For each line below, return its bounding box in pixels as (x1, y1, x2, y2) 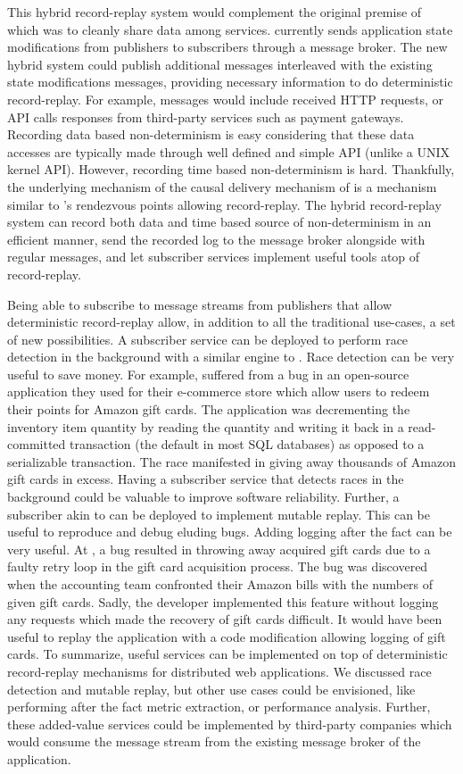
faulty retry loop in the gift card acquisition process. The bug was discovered (7, 557, 428, 576)
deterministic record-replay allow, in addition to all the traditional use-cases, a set (7, 312, 456, 331)
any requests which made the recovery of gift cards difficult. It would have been (7, 610, 442, 628)
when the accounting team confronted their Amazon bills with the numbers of (7, 575, 434, 593)
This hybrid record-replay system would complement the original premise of (7, 3, 422, 21)
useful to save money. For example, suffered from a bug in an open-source (7, 364, 409, 383)
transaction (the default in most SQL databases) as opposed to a (69, 435, 425, 454)
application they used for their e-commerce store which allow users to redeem (7, 382, 430, 401)
